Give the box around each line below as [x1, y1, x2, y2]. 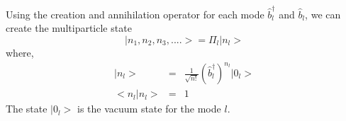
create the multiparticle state [6, 21, 132, 35]
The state [6, 101, 48, 116]
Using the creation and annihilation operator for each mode [6, 6, 264, 21]
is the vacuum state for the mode [77, 101, 221, 116]
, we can [305, 6, 341, 21]
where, [6, 45, 34, 59]
